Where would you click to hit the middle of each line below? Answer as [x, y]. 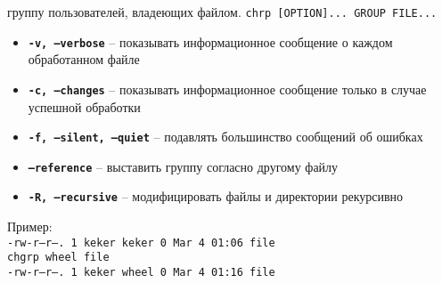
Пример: [30, 226]
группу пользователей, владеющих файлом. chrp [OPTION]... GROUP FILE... [222, 12]
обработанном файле [84, 59]
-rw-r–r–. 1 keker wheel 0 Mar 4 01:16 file [141, 273]
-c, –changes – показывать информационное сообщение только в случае [227, 89]
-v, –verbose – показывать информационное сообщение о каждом [210, 41]
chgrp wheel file [58, 258]
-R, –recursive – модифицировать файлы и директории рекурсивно [216, 196]
